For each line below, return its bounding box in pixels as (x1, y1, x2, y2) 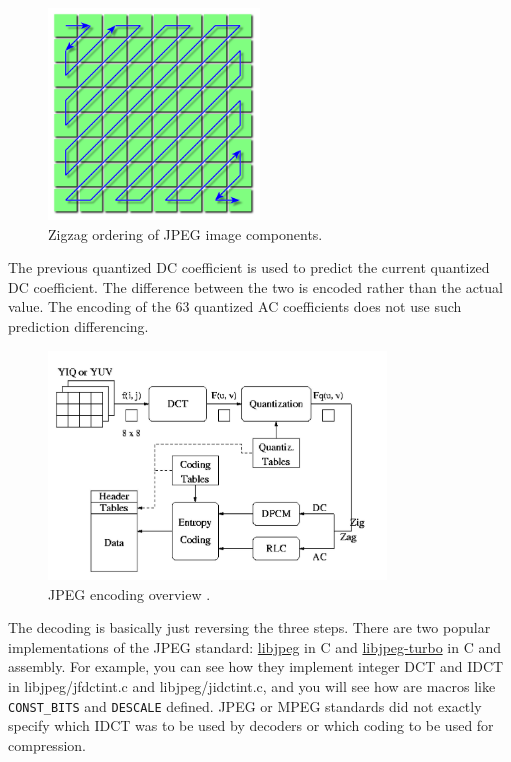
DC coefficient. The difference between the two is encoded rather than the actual (8, 276, 503, 297)
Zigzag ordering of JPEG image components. (48, 223, 323, 244)
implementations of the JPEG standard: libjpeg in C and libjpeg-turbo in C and (8, 636, 501, 657)
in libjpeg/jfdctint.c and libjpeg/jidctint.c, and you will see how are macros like (8, 675, 496, 696)
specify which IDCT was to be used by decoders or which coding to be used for (8, 715, 494, 736)
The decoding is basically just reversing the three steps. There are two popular (8, 617, 491, 638)
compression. (8, 734, 86, 755)
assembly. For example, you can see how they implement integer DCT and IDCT (8, 656, 504, 677)
